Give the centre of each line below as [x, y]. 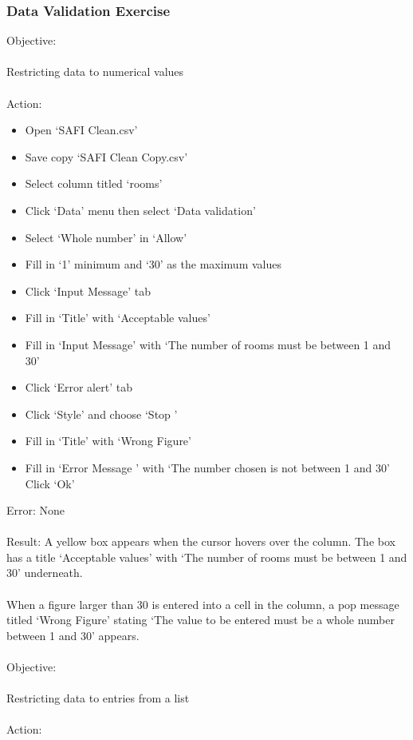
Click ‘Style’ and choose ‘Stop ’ [101, 414]
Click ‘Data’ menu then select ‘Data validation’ [140, 210]
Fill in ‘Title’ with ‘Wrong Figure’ [108, 441]
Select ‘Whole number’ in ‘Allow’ [106, 237]
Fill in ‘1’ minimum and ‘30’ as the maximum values [153, 264]
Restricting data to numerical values [95, 72]
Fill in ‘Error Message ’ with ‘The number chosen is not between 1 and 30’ [207, 467]
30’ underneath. [45, 573]
